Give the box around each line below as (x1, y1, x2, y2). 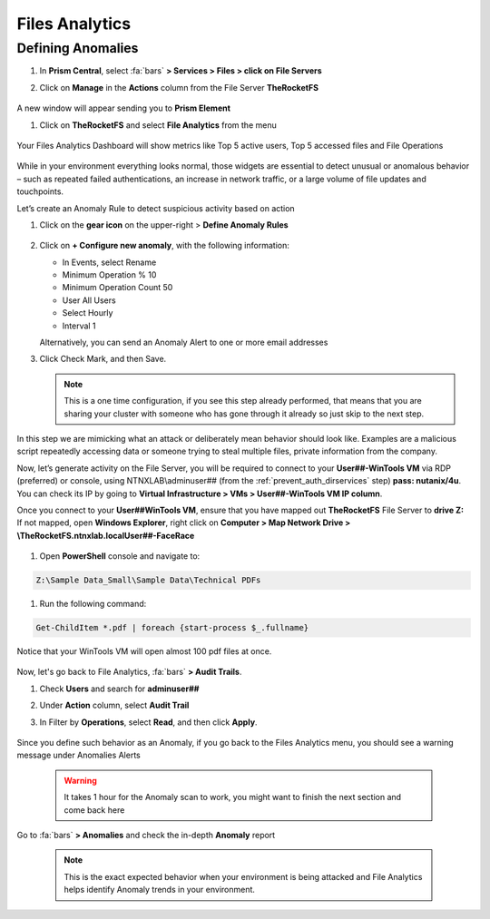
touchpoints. (16, 186, 64, 197)
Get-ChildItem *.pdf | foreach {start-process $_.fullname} (35, 622, 309, 633)
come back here (64, 804, 125, 816)
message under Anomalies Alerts (16, 749, 141, 761)
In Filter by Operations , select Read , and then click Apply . (39, 717, 258, 728)
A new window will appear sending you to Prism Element (16, 103, 231, 113)
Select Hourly (62, 308, 113, 318)
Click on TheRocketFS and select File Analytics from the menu (39, 119, 277, 131)
